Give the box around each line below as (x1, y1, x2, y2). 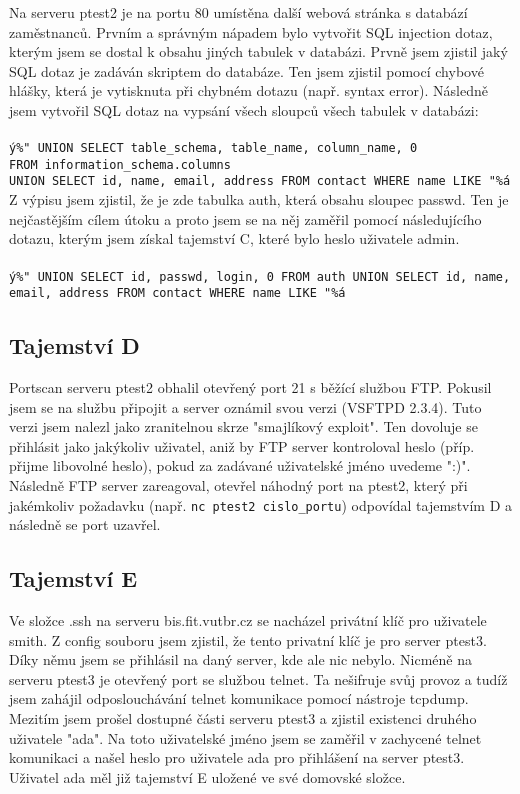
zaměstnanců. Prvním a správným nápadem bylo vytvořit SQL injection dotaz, (9, 21, 493, 42)
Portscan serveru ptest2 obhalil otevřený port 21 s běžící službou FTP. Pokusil (9, 377, 492, 398)
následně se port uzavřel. (9, 514, 161, 535)
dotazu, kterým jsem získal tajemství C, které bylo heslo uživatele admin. (9, 228, 460, 249)
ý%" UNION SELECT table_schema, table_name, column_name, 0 (9, 141, 418, 156)
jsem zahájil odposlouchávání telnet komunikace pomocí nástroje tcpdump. (9, 688, 469, 709)
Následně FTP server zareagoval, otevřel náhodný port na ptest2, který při (9, 474, 468, 495)
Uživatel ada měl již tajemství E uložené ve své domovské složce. (9, 766, 406, 787)
